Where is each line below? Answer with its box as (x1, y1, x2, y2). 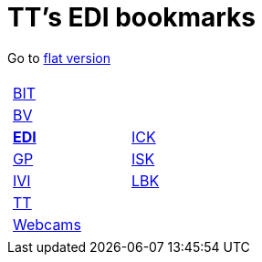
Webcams (13, 215, 81, 234)
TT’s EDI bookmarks (7, 2, 256, 33)
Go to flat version (7, 49, 110, 66)
